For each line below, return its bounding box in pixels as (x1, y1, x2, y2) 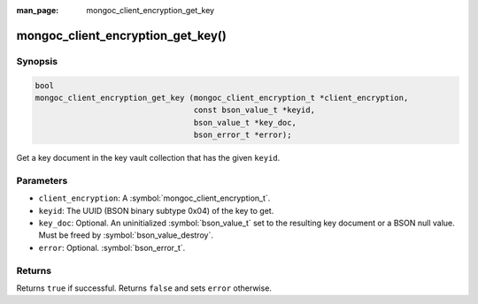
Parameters (16, 174, 68, 186)
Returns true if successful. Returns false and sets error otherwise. (16, 283, 272, 293)
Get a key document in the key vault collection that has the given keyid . (16, 153, 281, 163)
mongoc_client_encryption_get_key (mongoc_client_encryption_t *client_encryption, (35, 93, 409, 103)
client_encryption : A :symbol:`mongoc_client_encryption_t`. (38, 193, 271, 203)
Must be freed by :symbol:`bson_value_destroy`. (38, 230, 214, 240)
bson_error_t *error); (193, 130, 292, 141)
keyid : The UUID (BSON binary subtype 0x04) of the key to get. (38, 205, 274, 216)
